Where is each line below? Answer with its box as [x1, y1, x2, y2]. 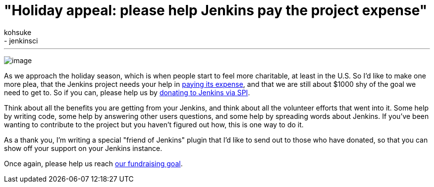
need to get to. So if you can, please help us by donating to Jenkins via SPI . [4, 88, 250, 97]
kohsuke [4, 28, 32, 37]
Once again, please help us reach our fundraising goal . [4, 159, 183, 168]
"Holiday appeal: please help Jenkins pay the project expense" [4, 2, 428, 19]
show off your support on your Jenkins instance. [4, 144, 163, 152]
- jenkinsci [4, 36, 38, 45]
